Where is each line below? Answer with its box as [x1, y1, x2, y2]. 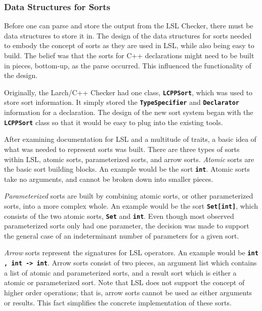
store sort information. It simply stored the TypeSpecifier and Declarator [4, 97, 239, 107]
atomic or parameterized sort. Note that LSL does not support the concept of [4, 277, 245, 288]
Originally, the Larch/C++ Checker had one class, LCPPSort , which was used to [4, 87, 253, 97]
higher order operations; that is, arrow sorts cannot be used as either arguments [4, 287, 252, 297]
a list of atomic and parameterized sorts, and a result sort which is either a [4, 267, 237, 278]
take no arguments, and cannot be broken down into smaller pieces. [4, 173, 213, 184]
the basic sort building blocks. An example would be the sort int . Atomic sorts [4, 164, 250, 174]
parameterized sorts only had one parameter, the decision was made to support [4, 220, 249, 231]
